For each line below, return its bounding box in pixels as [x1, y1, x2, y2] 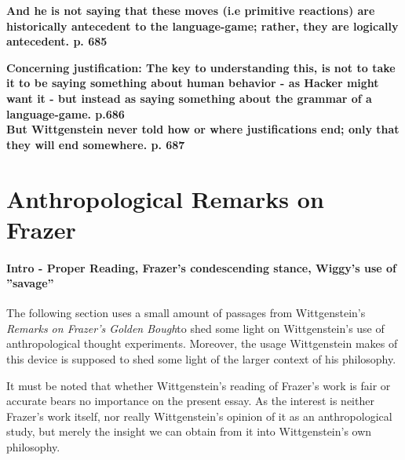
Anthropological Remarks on [6, 182, 324, 214]
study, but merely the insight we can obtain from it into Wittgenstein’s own [6, 423, 372, 440]
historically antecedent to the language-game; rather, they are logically [6, 17, 399, 34]
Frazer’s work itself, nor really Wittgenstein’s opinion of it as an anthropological [6, 407, 392, 424]
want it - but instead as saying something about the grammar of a [6, 89, 372, 106]
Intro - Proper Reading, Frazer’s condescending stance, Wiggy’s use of [6, 259, 396, 276]
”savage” [6, 275, 54, 291]
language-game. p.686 [6, 105, 125, 122]
